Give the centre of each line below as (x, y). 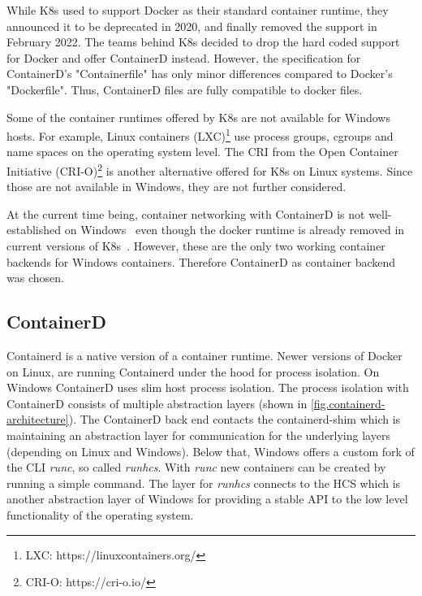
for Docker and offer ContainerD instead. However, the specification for (184, 57)
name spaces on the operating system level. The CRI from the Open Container (202, 152)
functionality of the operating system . (100, 514)
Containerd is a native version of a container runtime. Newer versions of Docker (205, 356)
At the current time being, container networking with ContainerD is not (186, 213)
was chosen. (35, 278)
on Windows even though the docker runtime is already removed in (235, 230)
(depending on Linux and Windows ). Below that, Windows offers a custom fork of (211, 451)
